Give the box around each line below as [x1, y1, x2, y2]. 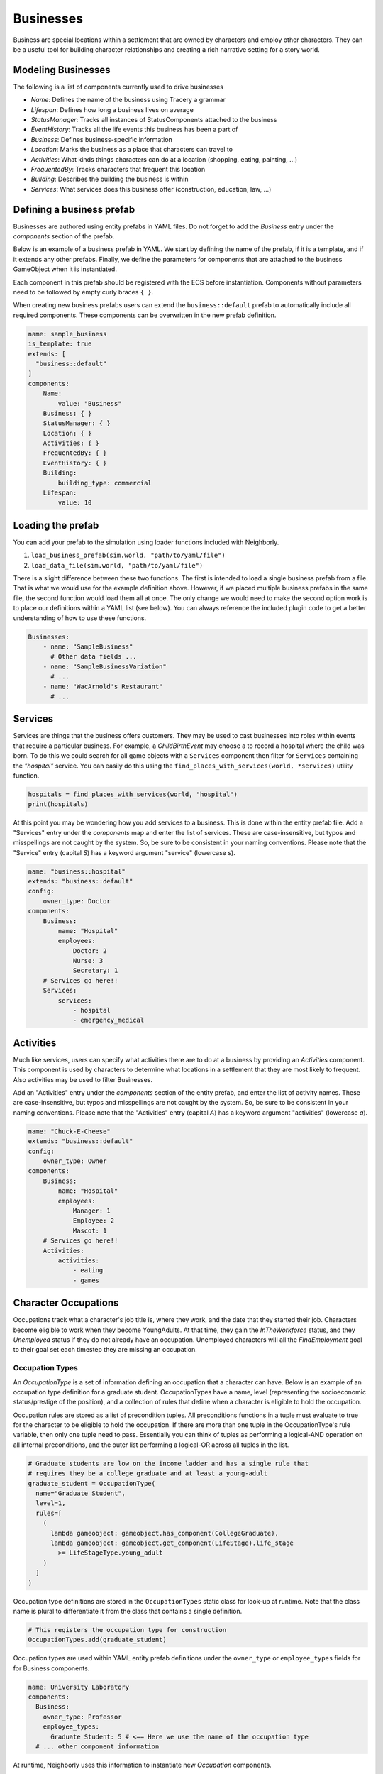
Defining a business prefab [13, 203, 135, 216]
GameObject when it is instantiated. [13, 265, 117, 273]
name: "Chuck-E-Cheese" [28, 1127, 111, 1135]
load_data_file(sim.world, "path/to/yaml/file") [30, 561, 204, 569]
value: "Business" [57, 400, 122, 407]
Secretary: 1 [72, 966, 118, 975]
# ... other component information [35, 1742, 160, 1751]
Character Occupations [13, 1297, 119, 1309]
